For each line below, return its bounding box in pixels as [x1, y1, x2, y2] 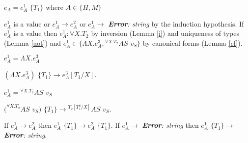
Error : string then [142, 120, 199, 130]
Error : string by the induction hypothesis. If [108, 18, 244, 29]
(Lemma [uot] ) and [4, 37, 61, 48]
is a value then [13, 28, 57, 38]
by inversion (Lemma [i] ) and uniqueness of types [91, 28, 239, 38]
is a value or [13, 18, 50, 29]
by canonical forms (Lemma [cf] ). [142, 37, 243, 48]
